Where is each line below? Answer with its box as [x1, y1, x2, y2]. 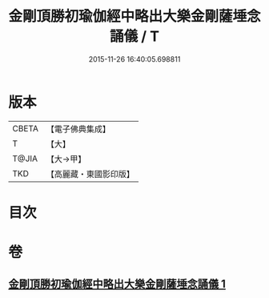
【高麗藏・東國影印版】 [46, 168, 134, 179]
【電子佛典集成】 [46, 123, 110, 135]
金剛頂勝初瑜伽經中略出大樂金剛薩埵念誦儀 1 [8, 277, 227, 291]
